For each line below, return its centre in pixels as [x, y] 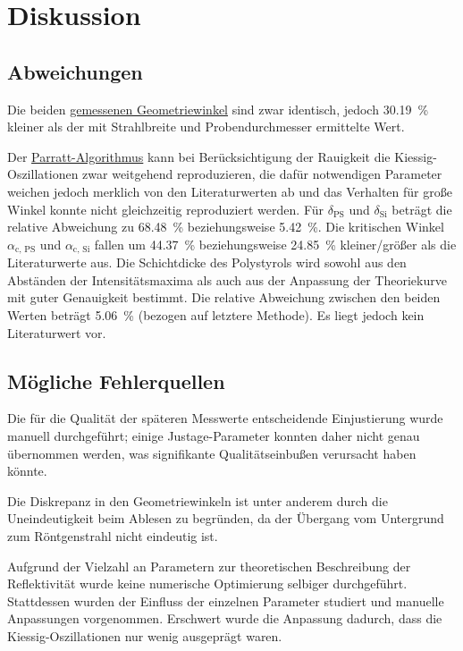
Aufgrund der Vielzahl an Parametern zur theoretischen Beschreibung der [209, 566]
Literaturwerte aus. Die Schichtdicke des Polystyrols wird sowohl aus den [207, 262]
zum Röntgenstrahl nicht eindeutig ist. [113, 535]
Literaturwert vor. [57, 332]
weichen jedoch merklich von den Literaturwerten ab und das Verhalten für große [230, 191]
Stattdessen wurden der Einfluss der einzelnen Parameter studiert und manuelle [226, 600]
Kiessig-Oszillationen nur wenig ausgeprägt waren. [145, 635]
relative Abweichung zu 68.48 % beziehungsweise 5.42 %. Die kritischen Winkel [226, 227]
